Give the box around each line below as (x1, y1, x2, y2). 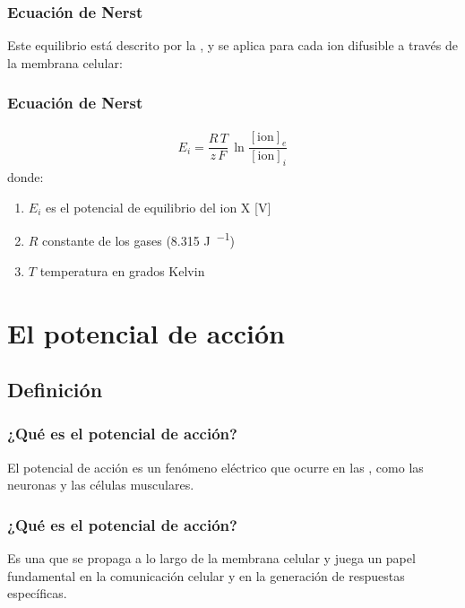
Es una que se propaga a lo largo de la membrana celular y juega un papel (7, 549, 416, 568)
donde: (7, 168, 44, 187)
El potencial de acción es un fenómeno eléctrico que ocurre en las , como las (7, 457, 424, 476)
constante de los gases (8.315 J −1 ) (42, 229, 235, 250)
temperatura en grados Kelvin (39, 261, 205, 280)
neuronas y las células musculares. (7, 475, 194, 494)
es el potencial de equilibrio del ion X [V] (45, 197, 271, 216)
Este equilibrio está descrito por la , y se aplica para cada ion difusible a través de (7, 36, 458, 55)
